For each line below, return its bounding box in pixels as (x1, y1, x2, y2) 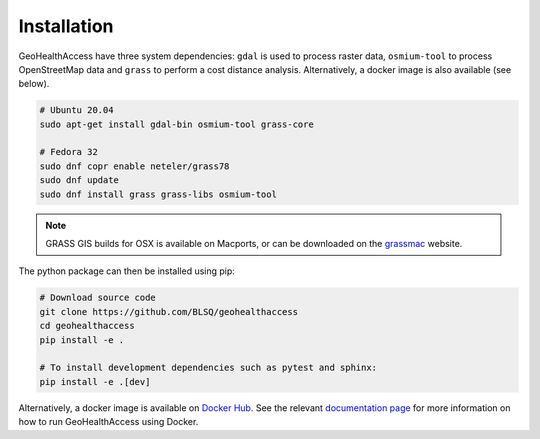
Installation (18, 15, 114, 37)
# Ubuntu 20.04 (39, 105, 114, 116)
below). (18, 78, 50, 90)
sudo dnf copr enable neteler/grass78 (39, 160, 230, 172)
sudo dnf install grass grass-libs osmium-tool (39, 188, 277, 200)
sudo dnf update (39, 175, 120, 186)
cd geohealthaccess (39, 320, 135, 332)
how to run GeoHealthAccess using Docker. (18, 416, 199, 428)
